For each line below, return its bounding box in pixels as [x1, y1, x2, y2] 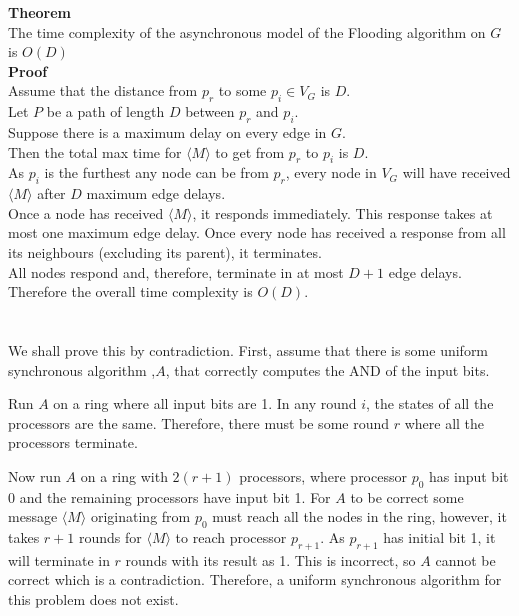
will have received [402, 162, 511, 183]
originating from [90, 506, 191, 527]
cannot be [435, 549, 496, 570]
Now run [8, 465, 61, 486]
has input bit [429, 465, 509, 486]
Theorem [8, 2, 71, 22]
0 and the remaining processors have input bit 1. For [8, 486, 331, 507]
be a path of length [46, 101, 165, 122]
